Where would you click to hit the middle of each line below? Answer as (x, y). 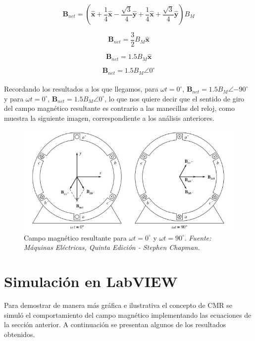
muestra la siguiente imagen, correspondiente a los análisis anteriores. (109, 118)
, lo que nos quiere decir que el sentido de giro (175, 98)
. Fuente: (198, 237)
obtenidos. (20, 334)
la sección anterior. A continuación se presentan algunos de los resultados (115, 324)
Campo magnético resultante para (75, 237)
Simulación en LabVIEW (91, 281)
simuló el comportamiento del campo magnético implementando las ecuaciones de (128, 315)
